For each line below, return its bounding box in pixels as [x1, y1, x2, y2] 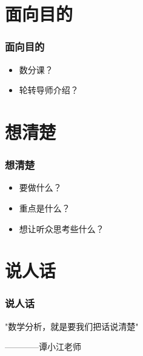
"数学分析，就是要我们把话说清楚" [5, 319, 139, 332]
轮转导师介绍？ [19, 84, 79, 96]
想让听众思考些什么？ [19, 222, 104, 235]
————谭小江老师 [5, 340, 81, 353]
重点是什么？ [19, 201, 70, 214]
